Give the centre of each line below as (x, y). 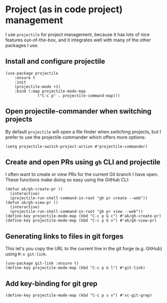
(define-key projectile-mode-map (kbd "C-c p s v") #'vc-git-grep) (79, 295)
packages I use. (22, 45)
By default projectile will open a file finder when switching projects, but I (83, 132)
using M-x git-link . (26, 254)
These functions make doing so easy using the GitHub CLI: (67, 180)
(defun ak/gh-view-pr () (32, 203)
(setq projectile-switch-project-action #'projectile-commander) (76, 146)
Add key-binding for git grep (51, 283)
